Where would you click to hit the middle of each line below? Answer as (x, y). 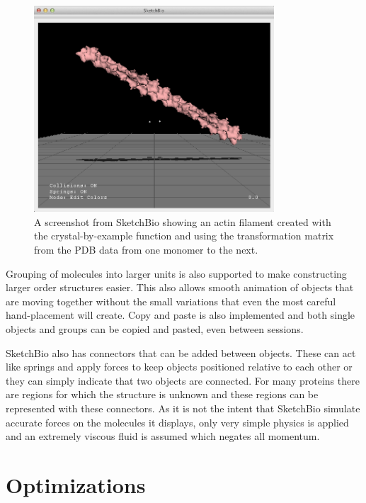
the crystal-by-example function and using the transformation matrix (184, 236)
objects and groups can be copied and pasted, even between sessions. (155, 328)
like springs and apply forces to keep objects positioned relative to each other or (179, 367)
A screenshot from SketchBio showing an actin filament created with (183, 221)
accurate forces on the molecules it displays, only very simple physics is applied (177, 422)
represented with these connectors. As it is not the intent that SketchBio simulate (183, 408)
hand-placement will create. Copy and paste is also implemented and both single (181, 315)
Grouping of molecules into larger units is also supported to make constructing (176, 273)
